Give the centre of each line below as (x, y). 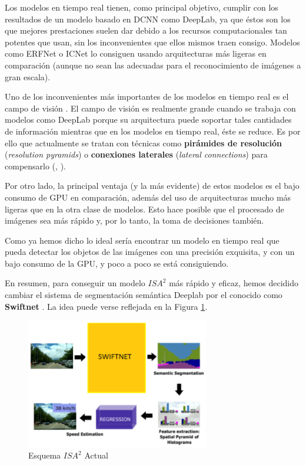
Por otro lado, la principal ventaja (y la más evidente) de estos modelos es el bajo (152, 186)
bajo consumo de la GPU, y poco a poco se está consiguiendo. (117, 263)
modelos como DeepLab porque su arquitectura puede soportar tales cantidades (148, 119)
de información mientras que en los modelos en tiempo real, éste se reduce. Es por (153, 131)
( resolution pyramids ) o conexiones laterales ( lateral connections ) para (136, 154)
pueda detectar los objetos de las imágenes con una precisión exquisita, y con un (150, 252)
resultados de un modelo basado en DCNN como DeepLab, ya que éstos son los (148, 19)
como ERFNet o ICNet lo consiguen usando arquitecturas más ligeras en (136, 53)
